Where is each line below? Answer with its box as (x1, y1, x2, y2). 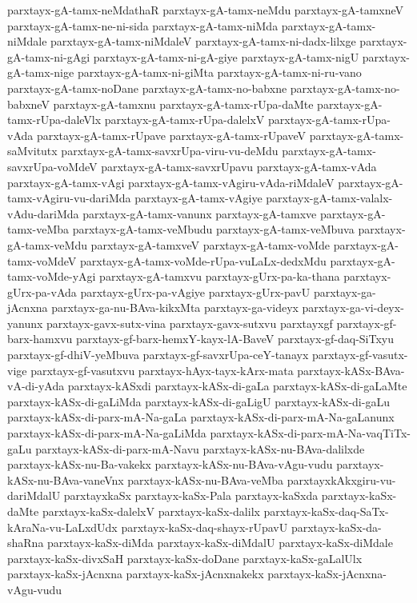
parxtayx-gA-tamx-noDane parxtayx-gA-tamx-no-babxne (7, 79, 287, 96)
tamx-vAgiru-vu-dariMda (7, 190, 131, 206)
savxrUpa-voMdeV (7, 158, 98, 174)
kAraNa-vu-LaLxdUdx (7, 518, 118, 535)
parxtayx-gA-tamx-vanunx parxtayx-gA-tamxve (82, 205, 317, 222)
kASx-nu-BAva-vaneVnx (7, 471, 124, 488)
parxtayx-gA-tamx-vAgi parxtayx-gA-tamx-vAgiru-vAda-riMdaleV (7, 174, 335, 190)
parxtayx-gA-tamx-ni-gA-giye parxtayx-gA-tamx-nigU (93, 48, 359, 65)
